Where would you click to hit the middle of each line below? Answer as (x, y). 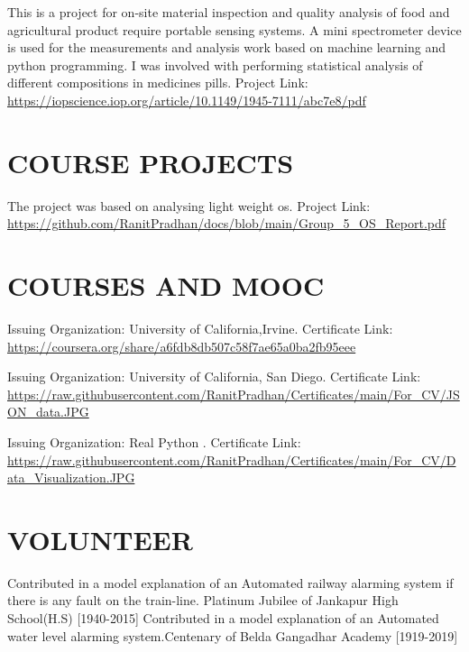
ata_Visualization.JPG (71, 478)
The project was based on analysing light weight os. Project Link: (189, 205)
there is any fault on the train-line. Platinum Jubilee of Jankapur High (203, 600)
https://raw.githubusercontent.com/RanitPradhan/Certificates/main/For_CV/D (232, 459)
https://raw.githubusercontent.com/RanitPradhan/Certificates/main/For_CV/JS (234, 394)
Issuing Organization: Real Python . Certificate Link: (154, 441)
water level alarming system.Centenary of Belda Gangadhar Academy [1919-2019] (233, 635)
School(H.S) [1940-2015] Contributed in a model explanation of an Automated (223, 618)
